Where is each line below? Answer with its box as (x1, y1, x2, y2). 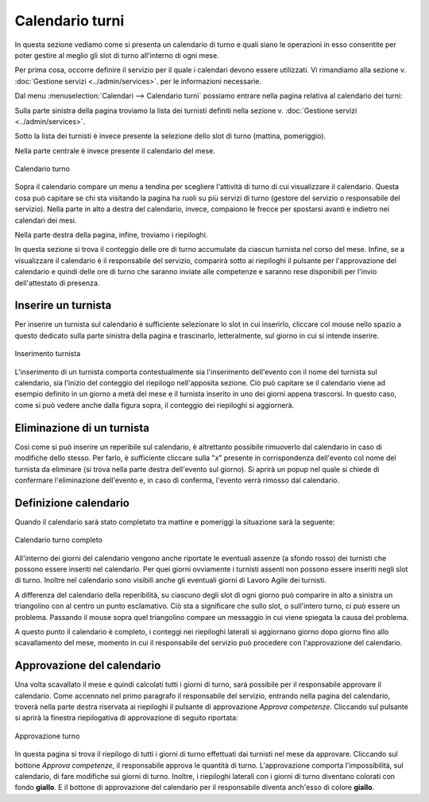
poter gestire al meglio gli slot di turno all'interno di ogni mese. (14, 50, 219, 60)
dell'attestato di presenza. (14, 278, 100, 288)
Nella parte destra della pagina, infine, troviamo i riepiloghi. (14, 231, 208, 240)
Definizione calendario (14, 496, 130, 509)
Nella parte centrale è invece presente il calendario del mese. (14, 145, 216, 155)
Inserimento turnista (14, 349, 81, 358)
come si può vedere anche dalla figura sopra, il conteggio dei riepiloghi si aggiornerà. (14, 400, 295, 409)
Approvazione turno (14, 731, 80, 741)
